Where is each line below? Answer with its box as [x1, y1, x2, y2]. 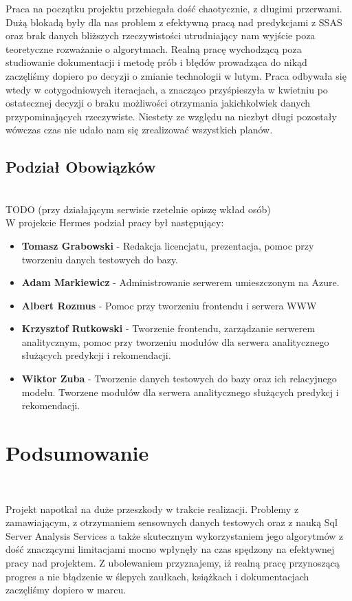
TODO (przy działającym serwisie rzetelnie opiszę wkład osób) [5, 201, 271, 216]
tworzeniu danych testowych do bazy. [21, 252, 179, 266]
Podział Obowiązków [5, 156, 156, 177]
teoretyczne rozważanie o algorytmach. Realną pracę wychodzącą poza [5, 41, 302, 56]
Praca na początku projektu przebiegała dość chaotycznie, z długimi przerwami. [5, 1, 342, 15]
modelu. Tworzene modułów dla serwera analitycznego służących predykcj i [21, 384, 339, 399]
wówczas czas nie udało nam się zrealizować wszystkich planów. [5, 122, 273, 137]
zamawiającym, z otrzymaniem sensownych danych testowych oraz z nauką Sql [5, 515, 338, 529]
